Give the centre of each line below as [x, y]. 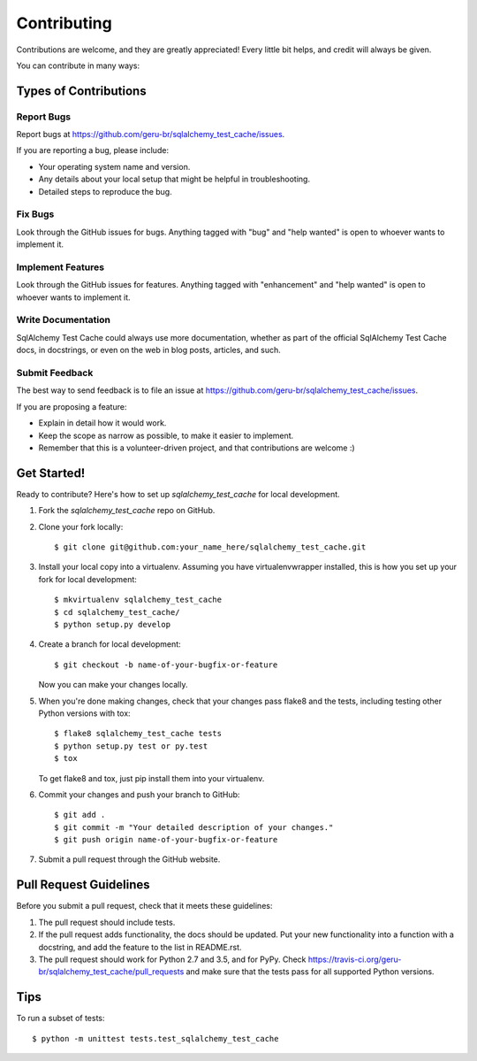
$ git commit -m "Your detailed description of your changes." [194, 827]
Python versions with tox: [85, 713]
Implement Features [61, 267]
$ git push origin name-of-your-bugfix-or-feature [166, 840]
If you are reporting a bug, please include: [93, 150]
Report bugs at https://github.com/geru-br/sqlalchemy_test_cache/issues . [151, 135]
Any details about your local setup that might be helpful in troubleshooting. [174, 179]
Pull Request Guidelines [83, 885]
